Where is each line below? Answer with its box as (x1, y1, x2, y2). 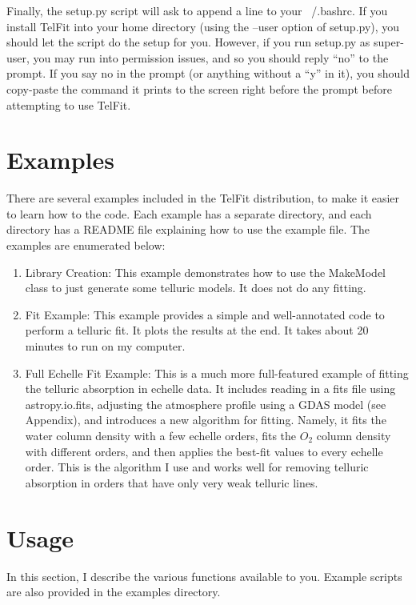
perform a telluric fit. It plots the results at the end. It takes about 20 (25, 322, 369, 339)
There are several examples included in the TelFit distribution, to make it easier (6, 190, 400, 206)
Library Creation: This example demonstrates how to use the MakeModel (25, 263, 386, 280)
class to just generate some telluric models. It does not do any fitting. (25, 279, 366, 296)
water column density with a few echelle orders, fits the (25, 427, 297, 443)
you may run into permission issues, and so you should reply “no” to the (33, 49, 389, 66)
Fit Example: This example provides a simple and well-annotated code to (25, 306, 385, 323)
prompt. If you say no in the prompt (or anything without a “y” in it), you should (6, 65, 410, 82)
